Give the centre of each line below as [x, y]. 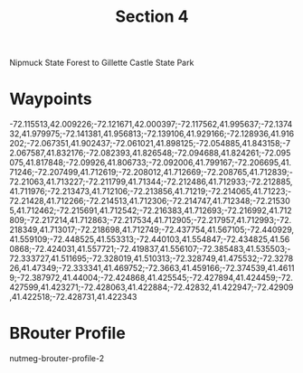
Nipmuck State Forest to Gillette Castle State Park [102, 63]
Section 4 [152, 17]
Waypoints [51, 99]
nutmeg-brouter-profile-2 [57, 359]
